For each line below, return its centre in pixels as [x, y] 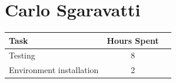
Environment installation [54, 70]
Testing [22, 55]
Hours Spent [133, 40]
